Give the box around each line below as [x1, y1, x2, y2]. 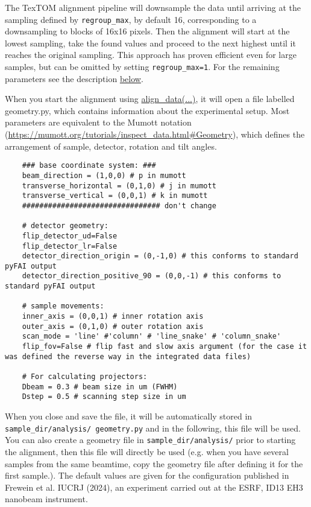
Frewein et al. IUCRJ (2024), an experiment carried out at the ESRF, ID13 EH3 [5, 480, 303, 493]
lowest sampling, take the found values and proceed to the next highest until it [5, 36, 296, 49]
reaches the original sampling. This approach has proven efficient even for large [5, 48, 297, 61]
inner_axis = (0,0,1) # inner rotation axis [22, 312, 204, 321]
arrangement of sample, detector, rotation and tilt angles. [5, 139, 217, 152]
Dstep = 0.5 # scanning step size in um [22, 392, 186, 401]
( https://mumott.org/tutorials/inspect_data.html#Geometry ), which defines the [5, 128, 305, 141]
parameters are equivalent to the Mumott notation [5, 116, 192, 129]
